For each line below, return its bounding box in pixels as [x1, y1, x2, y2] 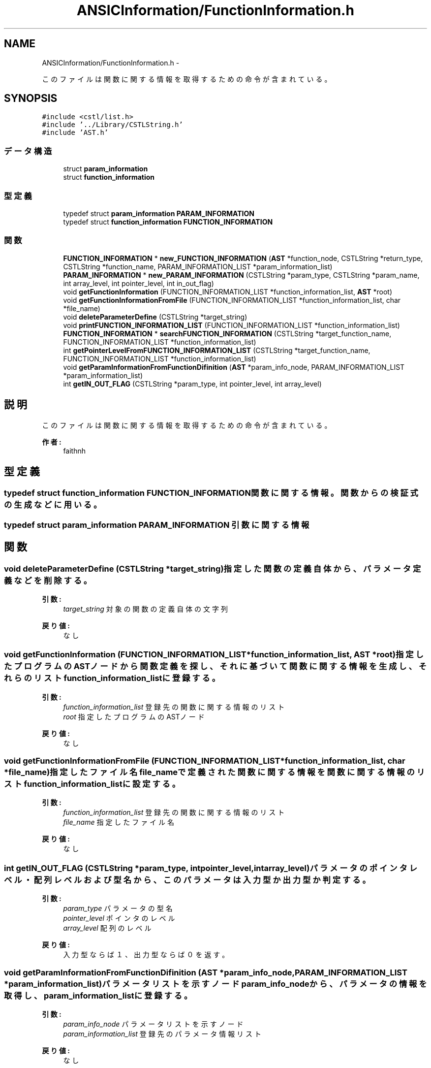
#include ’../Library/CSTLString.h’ [42, 121, 183, 129]
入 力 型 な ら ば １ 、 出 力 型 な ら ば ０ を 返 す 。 [63, 950, 229, 959]
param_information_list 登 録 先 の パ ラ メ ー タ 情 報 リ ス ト [63, 1029, 261, 1038]
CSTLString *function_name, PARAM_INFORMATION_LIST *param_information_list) [63, 262, 333, 271]
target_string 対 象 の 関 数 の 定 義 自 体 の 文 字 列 [63, 604, 228, 613]
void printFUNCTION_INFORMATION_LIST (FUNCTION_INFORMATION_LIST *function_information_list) [63, 321, 400, 329]
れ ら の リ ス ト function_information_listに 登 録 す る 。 [4, 673, 220, 683]
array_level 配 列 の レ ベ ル [63, 924, 152, 933]
